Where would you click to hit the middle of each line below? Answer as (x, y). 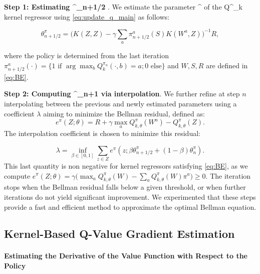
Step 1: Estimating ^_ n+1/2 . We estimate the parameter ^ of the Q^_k (123, 7)
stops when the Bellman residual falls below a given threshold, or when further (125, 187)
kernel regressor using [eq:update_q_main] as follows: (87, 16)
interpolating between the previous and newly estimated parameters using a (120, 104)
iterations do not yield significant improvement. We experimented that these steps (130, 196)
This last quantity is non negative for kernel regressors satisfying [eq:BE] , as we (126, 165)
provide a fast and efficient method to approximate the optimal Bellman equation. (130, 207)
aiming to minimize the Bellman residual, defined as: (124, 113)
